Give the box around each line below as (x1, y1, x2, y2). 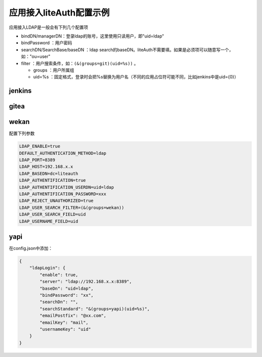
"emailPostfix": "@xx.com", (39, 313, 107, 319)
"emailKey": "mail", (39, 320, 89, 325)
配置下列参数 (9, 130, 35, 136)
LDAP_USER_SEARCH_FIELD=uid (19, 212, 86, 217)
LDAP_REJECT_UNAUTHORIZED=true (19, 198, 94, 204)
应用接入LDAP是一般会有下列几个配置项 (9, 24, 88, 30)
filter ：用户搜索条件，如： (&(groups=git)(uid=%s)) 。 (21, 60, 138, 66)
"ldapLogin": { (29, 265, 65, 271)
